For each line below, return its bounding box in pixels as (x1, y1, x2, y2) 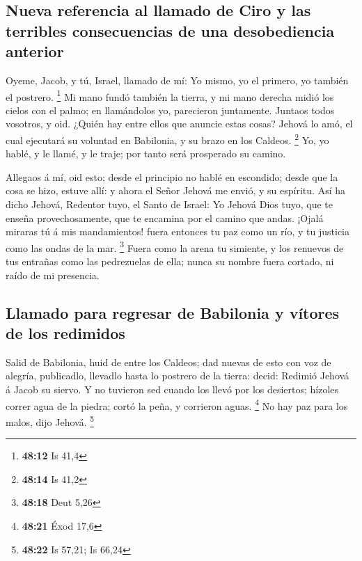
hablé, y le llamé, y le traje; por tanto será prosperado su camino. (6, 146, 286, 161)
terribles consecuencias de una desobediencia (6, 19, 335, 41)
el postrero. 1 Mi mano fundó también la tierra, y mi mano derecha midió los (6, 87, 334, 104)
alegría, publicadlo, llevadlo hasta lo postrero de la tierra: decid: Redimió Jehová (6, 368, 349, 383)
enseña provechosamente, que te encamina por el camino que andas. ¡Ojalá (6, 210, 324, 225)
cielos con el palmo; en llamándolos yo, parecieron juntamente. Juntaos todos (6, 102, 335, 117)
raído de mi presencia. (6, 267, 100, 282)
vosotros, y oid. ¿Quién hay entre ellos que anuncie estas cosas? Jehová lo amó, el (6, 116, 353, 131)
